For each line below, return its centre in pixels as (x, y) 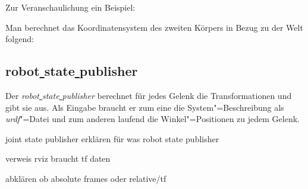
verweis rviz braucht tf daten (58, 158)
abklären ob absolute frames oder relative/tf (86, 178)
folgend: (20, 39)
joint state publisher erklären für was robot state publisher (112, 138)
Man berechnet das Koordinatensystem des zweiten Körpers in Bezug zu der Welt (154, 27)
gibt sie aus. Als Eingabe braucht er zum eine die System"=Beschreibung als (145, 107)
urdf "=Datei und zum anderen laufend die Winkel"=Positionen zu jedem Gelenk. (153, 119)
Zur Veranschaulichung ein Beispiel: (70, 7)
